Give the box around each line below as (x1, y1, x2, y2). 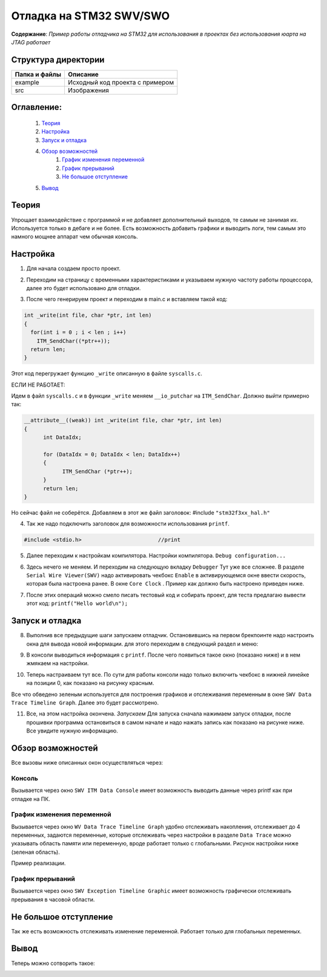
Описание (67, 70, 99, 78)
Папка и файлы (15, 70, 62, 78)
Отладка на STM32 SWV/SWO (11, 9, 170, 22)
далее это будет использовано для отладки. (26, 284, 141, 291)
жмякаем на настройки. (26, 660, 89, 667)
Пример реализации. (11, 859, 66, 867)
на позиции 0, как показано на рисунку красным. (26, 680, 154, 687)
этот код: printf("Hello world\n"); (26, 600, 128, 607)
